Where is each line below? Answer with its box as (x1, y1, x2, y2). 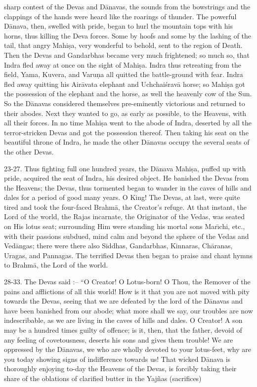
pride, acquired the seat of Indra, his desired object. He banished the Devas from (4, 173, 249, 183)
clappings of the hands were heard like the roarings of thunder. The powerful (4, 11, 237, 21)
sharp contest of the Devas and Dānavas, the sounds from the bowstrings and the (4, 1, 251, 11)
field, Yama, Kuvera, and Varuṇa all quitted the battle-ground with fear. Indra (4, 69, 243, 79)
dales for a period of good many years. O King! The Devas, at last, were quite (4, 192, 240, 202)
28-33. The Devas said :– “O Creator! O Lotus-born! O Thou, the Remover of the (4, 276, 251, 287)
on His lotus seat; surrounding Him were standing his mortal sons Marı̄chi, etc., (4, 221, 245, 232)
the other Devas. (4, 146, 54, 156)
